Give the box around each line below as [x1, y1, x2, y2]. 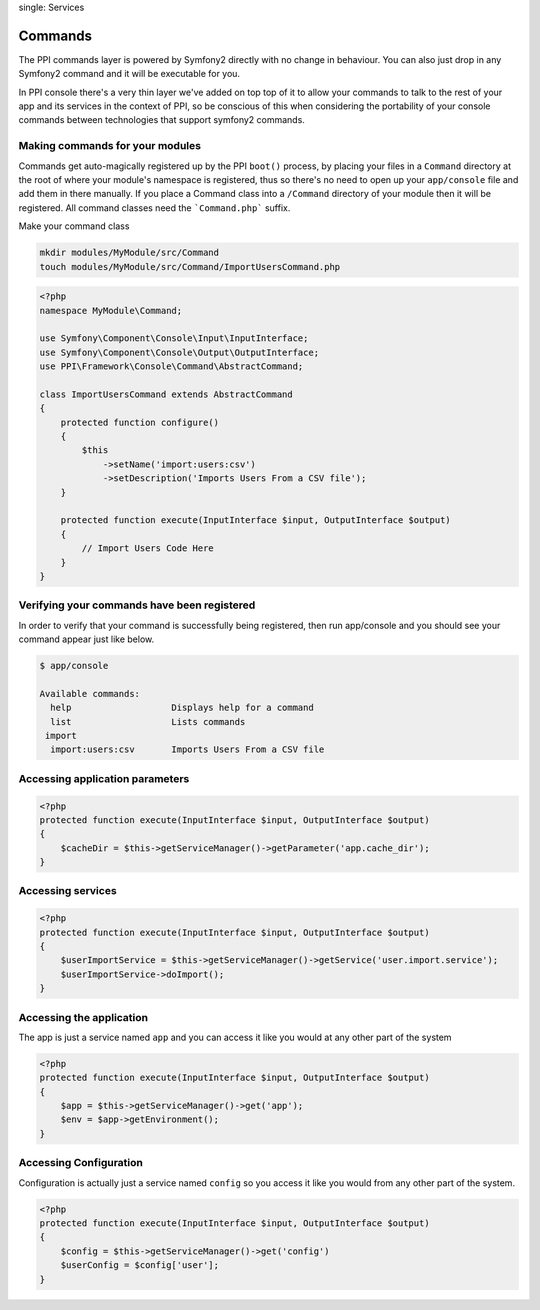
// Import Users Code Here [81, 543, 214, 554]
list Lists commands [50, 716, 246, 727]
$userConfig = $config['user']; [60, 1260, 220, 1271]
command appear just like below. [18, 633, 155, 645]
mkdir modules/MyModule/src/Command [39, 247, 220, 259]
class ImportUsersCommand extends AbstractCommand [39, 388, 294, 400]
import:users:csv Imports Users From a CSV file [50, 744, 325, 755]
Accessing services [18, 884, 117, 898]
